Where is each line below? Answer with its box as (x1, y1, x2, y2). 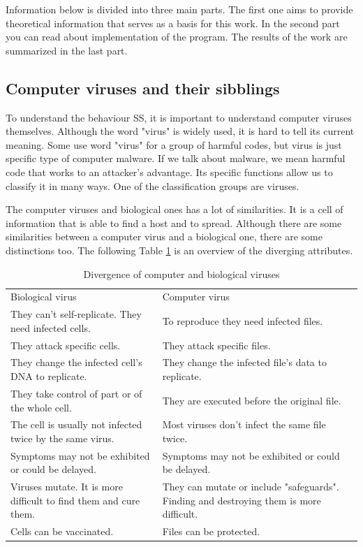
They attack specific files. (162, 337, 271, 352)
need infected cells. (10, 320, 91, 335)
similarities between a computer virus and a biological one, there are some (6, 229, 323, 244)
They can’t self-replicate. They (10, 307, 142, 321)
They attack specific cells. (10, 337, 121, 352)
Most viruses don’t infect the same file (162, 417, 326, 432)
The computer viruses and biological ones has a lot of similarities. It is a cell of (6, 202, 343, 217)
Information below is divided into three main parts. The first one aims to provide (6, 2, 353, 16)
